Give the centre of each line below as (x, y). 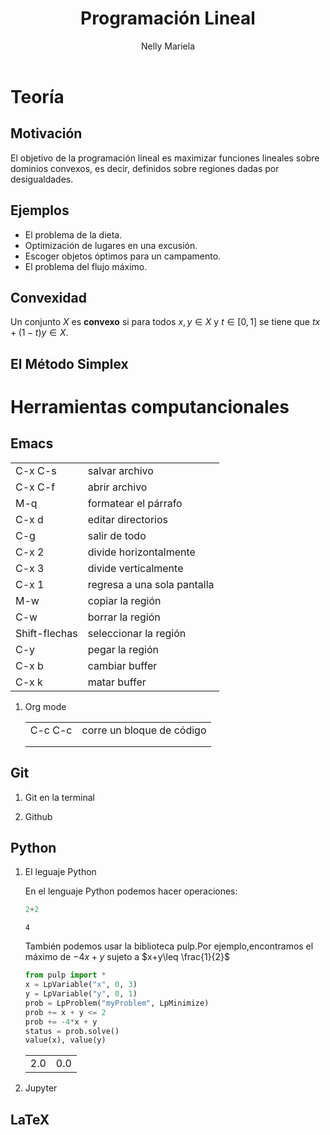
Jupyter (41, 1088)
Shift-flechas (46, 633)
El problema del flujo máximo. (86, 266)
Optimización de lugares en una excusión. (111, 245)
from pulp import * (65, 975)
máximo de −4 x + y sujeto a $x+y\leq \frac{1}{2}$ (127, 957)
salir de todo (117, 535)
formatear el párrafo (135, 503)
